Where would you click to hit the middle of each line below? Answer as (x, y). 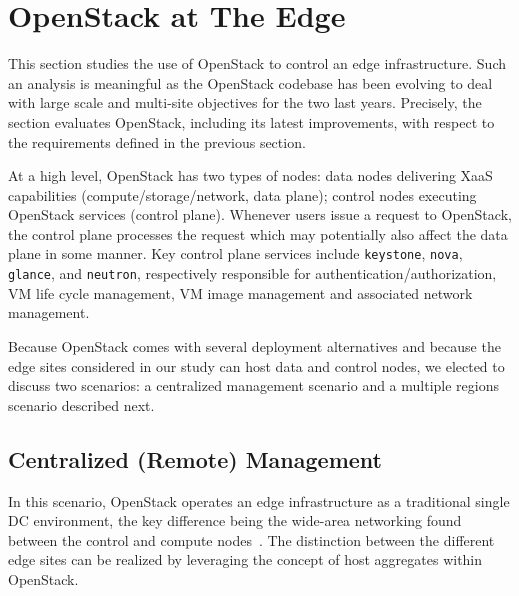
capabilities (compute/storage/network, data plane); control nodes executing (242, 194)
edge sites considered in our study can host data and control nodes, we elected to (256, 365)
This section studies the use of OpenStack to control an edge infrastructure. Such (257, 63)
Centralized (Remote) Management (195, 458)
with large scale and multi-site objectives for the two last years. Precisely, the (245, 102)
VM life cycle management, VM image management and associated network (240, 292)
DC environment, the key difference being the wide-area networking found (235, 520)
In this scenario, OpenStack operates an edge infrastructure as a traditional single (259, 500)
